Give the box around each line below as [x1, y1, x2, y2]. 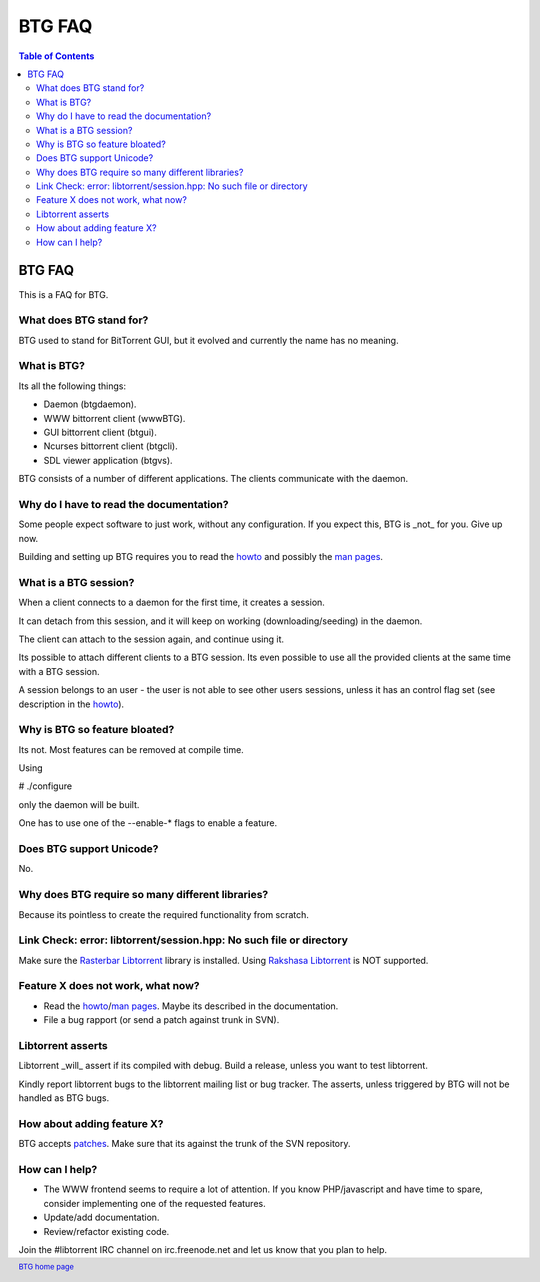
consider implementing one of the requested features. [43, 1197, 266, 1209]
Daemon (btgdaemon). [43, 398, 137, 410]
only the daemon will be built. [18, 798, 140, 810]
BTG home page [18, 1262, 75, 1272]
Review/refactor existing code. [43, 1225, 170, 1237]
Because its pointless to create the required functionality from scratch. [18, 908, 310, 920]
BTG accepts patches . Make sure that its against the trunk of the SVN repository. [18, 1138, 351, 1150]
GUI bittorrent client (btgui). [43, 426, 157, 438]
